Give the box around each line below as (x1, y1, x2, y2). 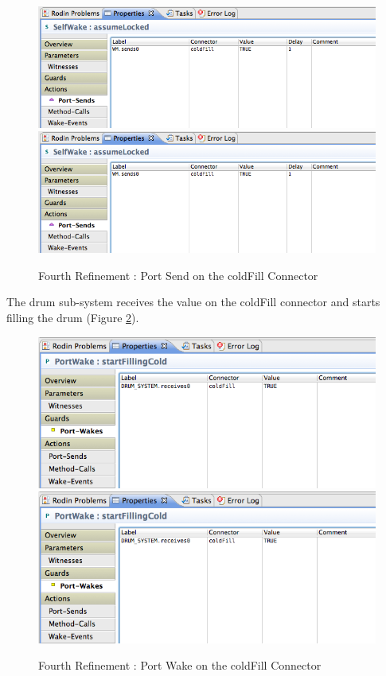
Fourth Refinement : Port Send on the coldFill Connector (38, 266, 318, 283)
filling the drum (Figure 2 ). (6, 309, 139, 325)
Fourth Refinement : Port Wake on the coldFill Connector (38, 657, 322, 674)
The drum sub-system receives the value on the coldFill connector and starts (6, 293, 380, 310)
